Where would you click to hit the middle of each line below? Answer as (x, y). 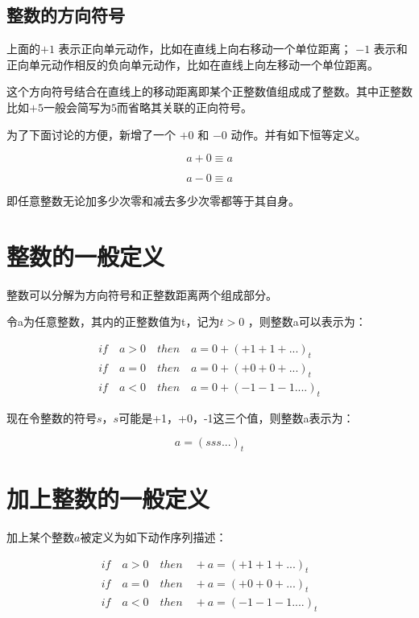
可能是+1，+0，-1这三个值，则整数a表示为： (236, 417)
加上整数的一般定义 (108, 499)
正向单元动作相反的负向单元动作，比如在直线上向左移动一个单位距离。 (193, 64)
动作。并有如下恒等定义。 (299, 134)
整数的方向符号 (66, 15)
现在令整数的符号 (52, 417)
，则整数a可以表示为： (307, 321)
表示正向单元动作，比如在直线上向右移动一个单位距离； (205, 49)
